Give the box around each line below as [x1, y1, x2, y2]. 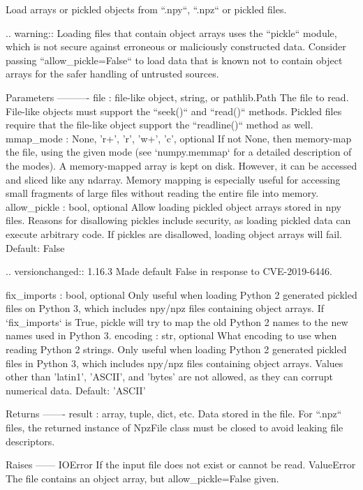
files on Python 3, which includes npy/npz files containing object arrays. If [6, 301, 325, 315]
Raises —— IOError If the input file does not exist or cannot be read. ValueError [6, 457, 356, 472]
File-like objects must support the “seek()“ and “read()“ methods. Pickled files [6, 103, 342, 118]
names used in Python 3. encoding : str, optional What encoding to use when [6, 328, 337, 343]
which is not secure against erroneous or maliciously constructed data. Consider [6, 39, 346, 54]
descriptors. [6, 433, 55, 448]
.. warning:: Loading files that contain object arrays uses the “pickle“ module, [6, 25, 337, 40]
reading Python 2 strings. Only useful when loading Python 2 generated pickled [6, 342, 347, 357]
